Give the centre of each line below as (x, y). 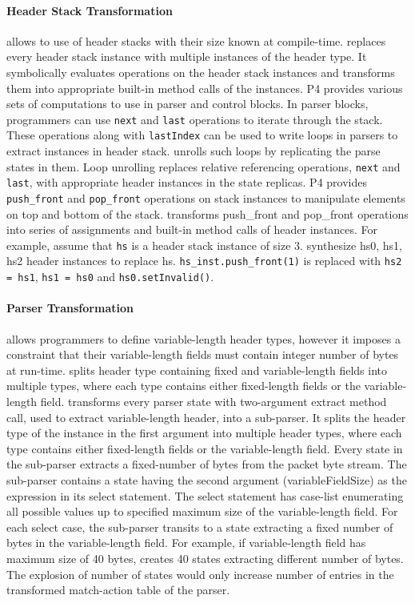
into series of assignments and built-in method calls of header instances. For (192, 229)
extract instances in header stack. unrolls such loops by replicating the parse (194, 151)
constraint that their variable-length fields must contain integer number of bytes (203, 354)
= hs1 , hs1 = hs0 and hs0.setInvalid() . (110, 277)
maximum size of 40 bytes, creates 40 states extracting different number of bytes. (205, 558)
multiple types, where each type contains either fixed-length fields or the (184, 386)
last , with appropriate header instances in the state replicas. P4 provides (187, 182)
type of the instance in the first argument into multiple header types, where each (204, 433)
